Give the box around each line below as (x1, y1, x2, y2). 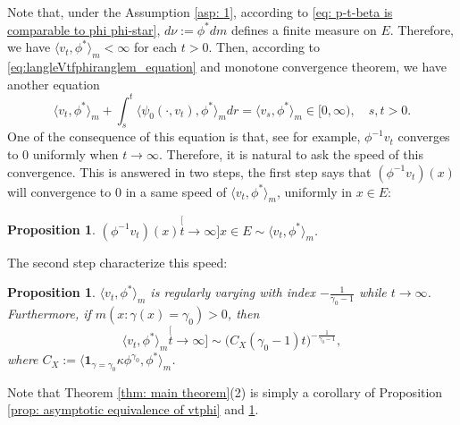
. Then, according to (208, 38, 321, 56)
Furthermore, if (7, 304, 91, 323)
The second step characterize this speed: (7, 252, 228, 271)
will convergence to (7, 182, 112, 200)
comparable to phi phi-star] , (7, 20, 161, 38)
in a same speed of (125, 182, 227, 200)
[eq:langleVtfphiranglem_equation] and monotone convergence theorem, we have (7, 56, 447, 75)
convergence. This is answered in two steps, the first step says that (7, 162, 372, 181)
